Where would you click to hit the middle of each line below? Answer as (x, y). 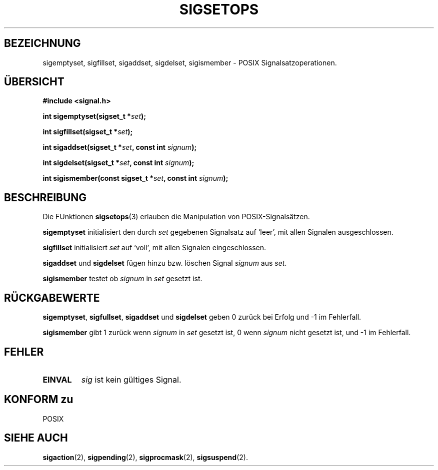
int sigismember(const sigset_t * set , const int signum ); (135, 178)
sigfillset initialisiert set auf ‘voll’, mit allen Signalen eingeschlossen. (154, 248)
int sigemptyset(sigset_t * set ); (94, 116)
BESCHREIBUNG (45, 197)
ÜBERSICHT (34, 82)
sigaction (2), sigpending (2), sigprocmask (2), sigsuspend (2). (145, 457)
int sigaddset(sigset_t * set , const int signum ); (120, 147)
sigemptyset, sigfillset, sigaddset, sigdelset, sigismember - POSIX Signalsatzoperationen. (190, 62)
